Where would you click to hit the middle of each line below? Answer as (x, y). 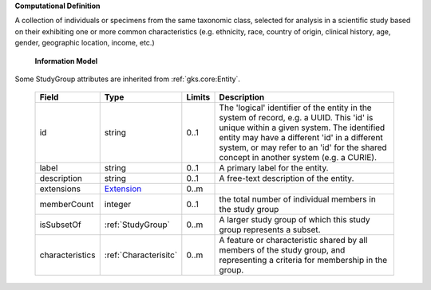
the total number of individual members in (298, 199)
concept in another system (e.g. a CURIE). (298, 158)
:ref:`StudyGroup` (137, 225)
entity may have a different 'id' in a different (301, 138)
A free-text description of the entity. (287, 178)
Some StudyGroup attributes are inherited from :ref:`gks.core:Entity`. (128, 79)
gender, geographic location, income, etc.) (85, 43)
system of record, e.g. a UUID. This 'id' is (296, 118)
